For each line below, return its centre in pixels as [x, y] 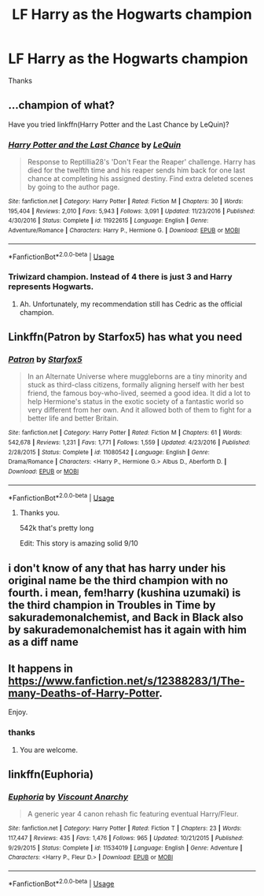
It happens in [40, 669]
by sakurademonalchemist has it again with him [128, 629]
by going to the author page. [73, 187]
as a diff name [43, 642]
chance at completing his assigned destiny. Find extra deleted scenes [140, 179]
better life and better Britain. [73, 418]
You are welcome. [49, 750]
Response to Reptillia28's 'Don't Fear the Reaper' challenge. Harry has [141, 162]
